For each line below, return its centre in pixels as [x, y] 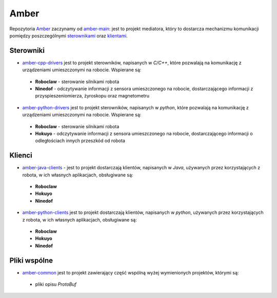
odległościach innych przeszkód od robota [80, 141]
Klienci [21, 156]
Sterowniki [27, 51]
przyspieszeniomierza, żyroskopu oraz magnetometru [92, 96]
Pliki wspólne [31, 260]
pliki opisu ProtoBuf [56, 284]
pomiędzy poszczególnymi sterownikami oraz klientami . [68, 35]
